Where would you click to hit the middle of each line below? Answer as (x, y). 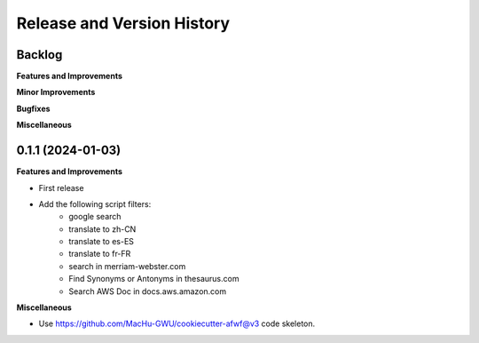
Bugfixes (33, 108)
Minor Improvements (56, 92)
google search (95, 217)
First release (61, 187)
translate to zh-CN (102, 229)
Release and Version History (123, 23)
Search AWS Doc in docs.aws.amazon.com (148, 291)
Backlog (39, 55)
